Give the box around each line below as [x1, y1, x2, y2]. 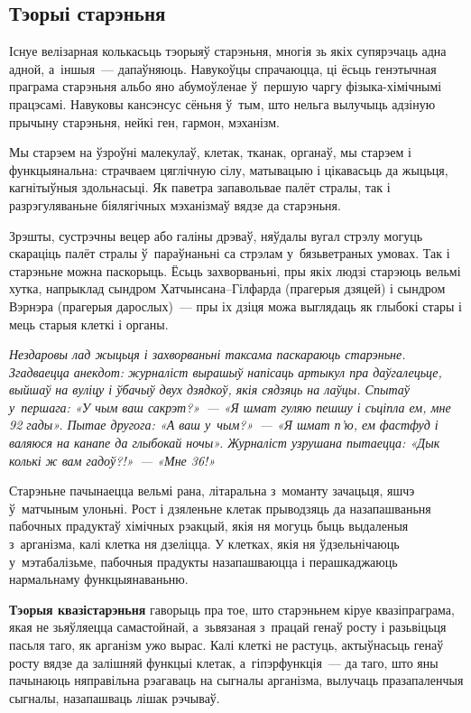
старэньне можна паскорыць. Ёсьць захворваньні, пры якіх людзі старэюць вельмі [9, 261, 461, 280]
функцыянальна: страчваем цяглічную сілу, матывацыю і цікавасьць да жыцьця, [9, 160, 448, 179]
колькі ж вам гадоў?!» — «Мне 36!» [9, 450, 216, 469]
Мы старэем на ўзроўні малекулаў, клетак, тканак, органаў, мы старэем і [9, 143, 411, 162]
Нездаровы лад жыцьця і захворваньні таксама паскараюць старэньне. [9, 345, 406, 364]
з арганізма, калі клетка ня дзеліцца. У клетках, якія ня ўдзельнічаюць [9, 534, 400, 553]
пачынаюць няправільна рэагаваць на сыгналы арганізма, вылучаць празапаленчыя [9, 671, 464, 690]
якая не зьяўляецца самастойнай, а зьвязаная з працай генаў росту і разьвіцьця [9, 617, 447, 636]
